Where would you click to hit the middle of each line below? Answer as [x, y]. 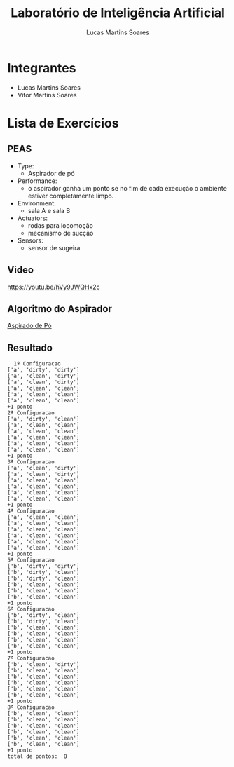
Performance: [37, 181]
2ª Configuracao [31, 413]
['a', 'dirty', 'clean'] [43, 419]
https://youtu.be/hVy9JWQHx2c [54, 287]
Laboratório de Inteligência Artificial [118, 13]
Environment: [36, 203]
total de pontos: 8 [37, 756]
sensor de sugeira [54, 247]
